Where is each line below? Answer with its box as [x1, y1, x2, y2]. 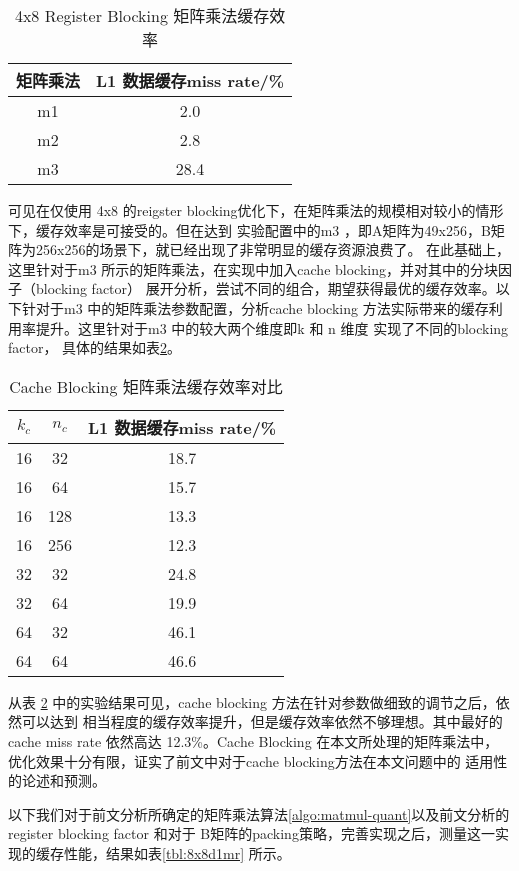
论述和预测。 [21, 770, 106, 791]
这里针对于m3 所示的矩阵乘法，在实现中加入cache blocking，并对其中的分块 [8, 258, 498, 279]
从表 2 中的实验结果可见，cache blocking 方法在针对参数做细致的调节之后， [8, 691, 496, 712]
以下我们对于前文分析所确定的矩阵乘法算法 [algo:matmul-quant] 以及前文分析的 [8, 803, 510, 824]
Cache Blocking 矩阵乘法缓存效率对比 [9, 374, 283, 398]
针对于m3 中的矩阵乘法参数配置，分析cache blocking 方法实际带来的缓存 [21, 297, 489, 318]
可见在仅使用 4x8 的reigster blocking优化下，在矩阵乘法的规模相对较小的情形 [8, 200, 504, 220]
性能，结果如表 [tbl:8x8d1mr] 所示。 [63, 842, 291, 863]
